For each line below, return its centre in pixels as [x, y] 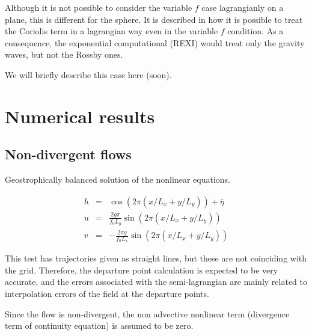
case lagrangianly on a [243, 7]
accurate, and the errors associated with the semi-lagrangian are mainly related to [156, 282]
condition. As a [255, 31]
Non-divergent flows [68, 154]
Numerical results [80, 116]
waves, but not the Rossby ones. [64, 54]
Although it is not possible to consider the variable [99, 7]
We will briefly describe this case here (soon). [88, 74]
